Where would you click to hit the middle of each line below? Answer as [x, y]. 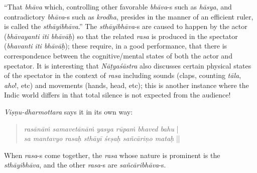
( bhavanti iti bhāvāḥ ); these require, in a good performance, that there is [116, 46]
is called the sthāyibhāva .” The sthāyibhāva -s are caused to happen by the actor [126, 26]
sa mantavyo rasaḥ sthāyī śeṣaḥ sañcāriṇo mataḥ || [102, 138]
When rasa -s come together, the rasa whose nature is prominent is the [112, 155]
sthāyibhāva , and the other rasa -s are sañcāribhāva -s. [85, 165]
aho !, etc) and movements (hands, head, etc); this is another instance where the [126, 85]
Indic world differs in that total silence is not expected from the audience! [117, 95]
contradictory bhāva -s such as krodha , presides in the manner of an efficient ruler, [129, 16]
